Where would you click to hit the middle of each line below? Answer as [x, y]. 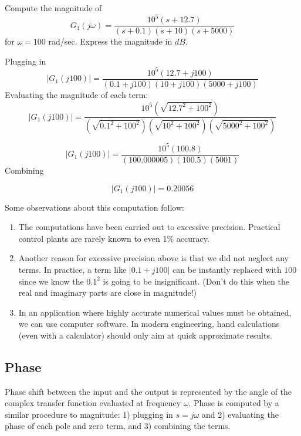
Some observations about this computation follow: [94, 207]
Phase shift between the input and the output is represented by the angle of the [148, 391]
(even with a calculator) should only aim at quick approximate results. [145, 335]
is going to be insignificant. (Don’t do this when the [196, 281]
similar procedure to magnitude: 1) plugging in [89, 414]
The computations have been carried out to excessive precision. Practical [149, 227]
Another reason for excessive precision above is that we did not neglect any [153, 258]
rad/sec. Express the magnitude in [110, 41]
